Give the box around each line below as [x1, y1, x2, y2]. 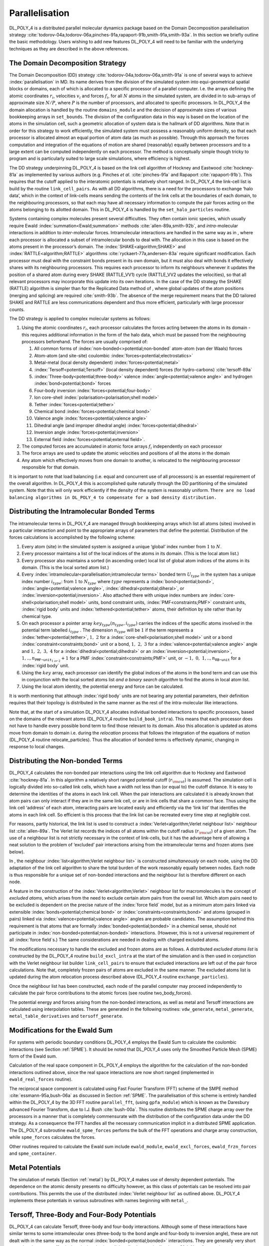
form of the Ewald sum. [9, 1053, 57, 1059]
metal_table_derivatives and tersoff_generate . [9, 1013, 124, 1019]
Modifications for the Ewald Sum [9, 1026, 113, 1035]
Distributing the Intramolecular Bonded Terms [9, 507, 155, 516]
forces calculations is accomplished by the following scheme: [9, 534, 135, 540]
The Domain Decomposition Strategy [9, 59, 127, 67]
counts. [9, 307, 25, 312]
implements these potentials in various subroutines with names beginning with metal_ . [9, 1198, 189, 1204]
